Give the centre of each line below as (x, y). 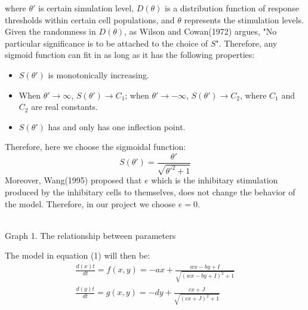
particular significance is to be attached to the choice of (107, 43)
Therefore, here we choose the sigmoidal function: (96, 147)
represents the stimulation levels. (244, 19)
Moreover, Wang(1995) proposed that (73, 180)
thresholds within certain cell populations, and (90, 19)
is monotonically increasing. (98, 74)
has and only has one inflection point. (117, 126)
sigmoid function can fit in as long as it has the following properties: (130, 55)
